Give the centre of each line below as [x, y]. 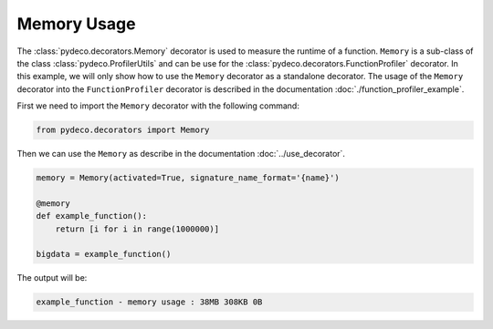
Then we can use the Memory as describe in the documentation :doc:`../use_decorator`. [181, 154]
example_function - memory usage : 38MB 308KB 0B [149, 302]
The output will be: [52, 278]
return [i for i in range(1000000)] [137, 229]
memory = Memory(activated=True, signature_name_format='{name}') [188, 178]
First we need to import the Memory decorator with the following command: [158, 106]
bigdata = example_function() [104, 254]
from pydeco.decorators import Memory [123, 130]
